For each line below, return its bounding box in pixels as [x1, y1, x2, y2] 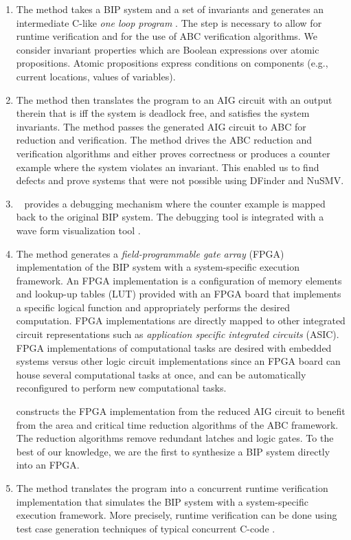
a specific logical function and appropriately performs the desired [16, 300, 291, 314]
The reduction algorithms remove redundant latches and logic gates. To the [16, 431, 334, 445]
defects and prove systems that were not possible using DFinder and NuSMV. [16, 173, 344, 188]
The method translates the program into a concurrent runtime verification [16, 481, 328, 495]
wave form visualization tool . [16, 223, 141, 237]
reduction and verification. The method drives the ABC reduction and [16, 133, 312, 147]
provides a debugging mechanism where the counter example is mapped [24, 196, 326, 210]
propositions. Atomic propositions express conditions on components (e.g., [16, 56, 328, 70]
